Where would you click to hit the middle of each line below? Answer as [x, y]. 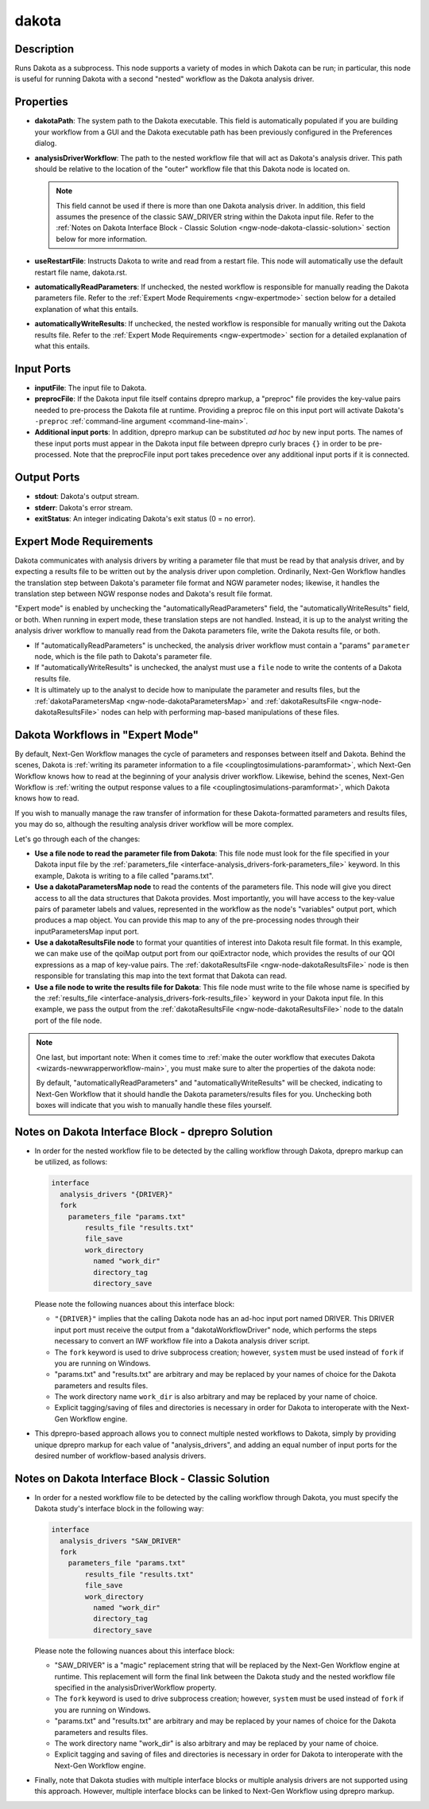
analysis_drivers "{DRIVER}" [117, 1194]
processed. [53, 454]
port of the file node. [68, 1020]
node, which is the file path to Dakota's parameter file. [123, 656]
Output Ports [47, 478]
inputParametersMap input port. [87, 931]
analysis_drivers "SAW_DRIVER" [121, 1541]
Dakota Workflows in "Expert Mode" [106, 735]
